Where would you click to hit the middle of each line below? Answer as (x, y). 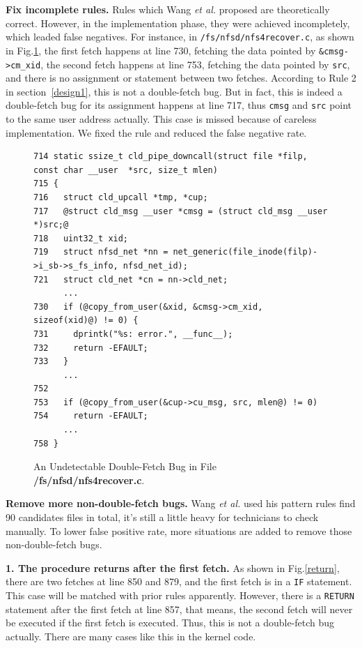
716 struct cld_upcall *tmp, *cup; (121, 197)
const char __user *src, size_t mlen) (126, 170)
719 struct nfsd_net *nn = (101, 252)
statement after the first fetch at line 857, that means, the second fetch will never (179, 609)
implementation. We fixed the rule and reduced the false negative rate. (156, 132)
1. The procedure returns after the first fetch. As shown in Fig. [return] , (173, 567)
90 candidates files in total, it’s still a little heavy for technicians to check (162, 517)
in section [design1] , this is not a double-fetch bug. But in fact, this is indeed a (174, 91)
